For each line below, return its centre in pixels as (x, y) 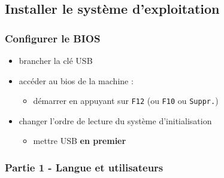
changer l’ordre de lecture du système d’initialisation (115, 120)
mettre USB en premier (80, 141)
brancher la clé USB (56, 60)
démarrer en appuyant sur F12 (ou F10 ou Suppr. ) (126, 101)
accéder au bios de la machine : (76, 80)
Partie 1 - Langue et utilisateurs (84, 167)
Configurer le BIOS (53, 38)
